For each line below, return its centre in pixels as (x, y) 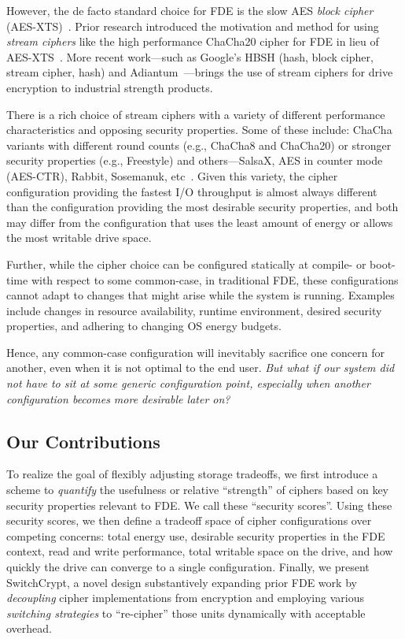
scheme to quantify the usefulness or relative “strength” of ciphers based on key (198, 490)
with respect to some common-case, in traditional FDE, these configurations (215, 279)
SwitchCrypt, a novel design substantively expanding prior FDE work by (182, 582)
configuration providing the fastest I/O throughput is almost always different (192, 191)
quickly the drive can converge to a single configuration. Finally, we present (188, 567)
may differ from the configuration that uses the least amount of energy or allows (200, 222)
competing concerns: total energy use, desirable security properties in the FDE (196, 535)
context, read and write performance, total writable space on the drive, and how (200, 551)
